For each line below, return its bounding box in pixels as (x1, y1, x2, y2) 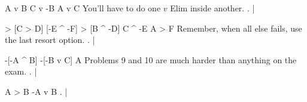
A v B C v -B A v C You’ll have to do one (5, 2, 161, 14)
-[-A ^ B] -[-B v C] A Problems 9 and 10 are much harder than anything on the (5, 53, 297, 66)
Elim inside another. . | (170, 2, 255, 14)
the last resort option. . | (5, 33, 95, 46)
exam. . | (5, 65, 37, 78)
